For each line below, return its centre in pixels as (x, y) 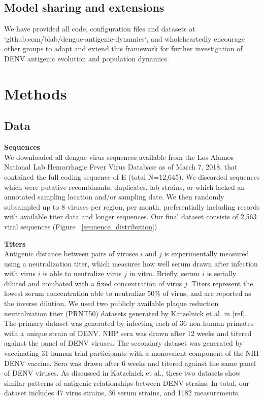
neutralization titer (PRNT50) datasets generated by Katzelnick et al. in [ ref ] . (125, 313)
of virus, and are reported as (207, 293)
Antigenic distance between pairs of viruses (71, 254)
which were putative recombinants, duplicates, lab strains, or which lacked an (125, 187)
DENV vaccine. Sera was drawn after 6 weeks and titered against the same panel (130, 363)
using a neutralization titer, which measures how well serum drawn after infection (131, 263)
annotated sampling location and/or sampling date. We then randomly (114, 197)
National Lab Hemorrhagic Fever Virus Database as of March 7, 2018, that (121, 167)
